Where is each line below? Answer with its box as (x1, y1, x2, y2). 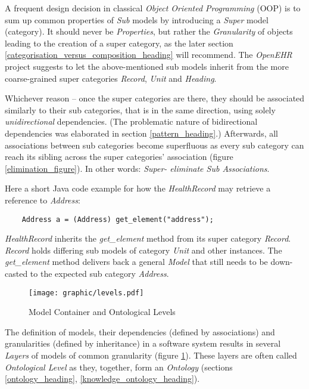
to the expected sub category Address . (30, 267, 169, 279)
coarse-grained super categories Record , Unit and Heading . (5, 72, 217, 84)
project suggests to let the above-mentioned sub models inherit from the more (5, 60, 289, 72)
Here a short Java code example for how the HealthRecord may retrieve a (5, 182, 271, 194)
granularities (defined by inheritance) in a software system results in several (5, 337, 281, 350)
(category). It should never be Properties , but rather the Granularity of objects (5, 25, 293, 38)
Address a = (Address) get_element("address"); (21, 215, 214, 224)
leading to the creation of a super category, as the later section (5, 36, 233, 49)
